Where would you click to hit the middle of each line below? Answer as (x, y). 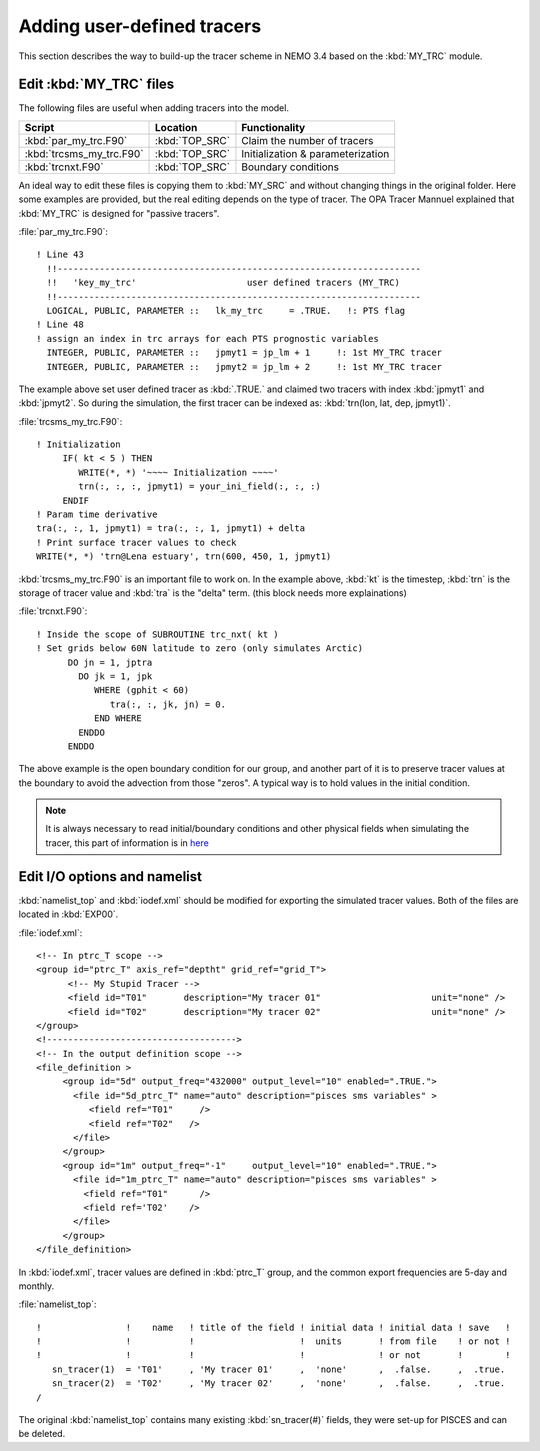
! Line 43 (60, 254)
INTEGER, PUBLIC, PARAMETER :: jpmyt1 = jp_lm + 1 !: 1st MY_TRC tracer (244, 353)
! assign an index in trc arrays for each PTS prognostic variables (207, 338)
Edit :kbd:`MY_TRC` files (96, 84)
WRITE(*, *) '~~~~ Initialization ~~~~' (178, 472)
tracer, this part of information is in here (127, 842)
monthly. (36, 1286)
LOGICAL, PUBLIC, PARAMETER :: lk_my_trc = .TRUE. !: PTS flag (226, 310)
